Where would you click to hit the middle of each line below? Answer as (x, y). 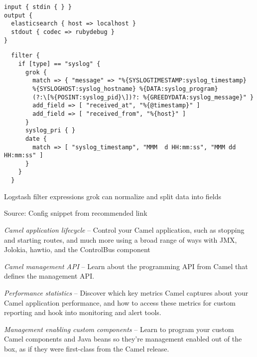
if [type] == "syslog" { (59, 64)
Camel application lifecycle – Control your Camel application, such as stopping (124, 229)
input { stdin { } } (38, 7)
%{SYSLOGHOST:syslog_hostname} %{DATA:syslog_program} (125, 89)
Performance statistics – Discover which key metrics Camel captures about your (126, 292)
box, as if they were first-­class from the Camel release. (87, 348)
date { (36, 139)
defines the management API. (49, 276)
